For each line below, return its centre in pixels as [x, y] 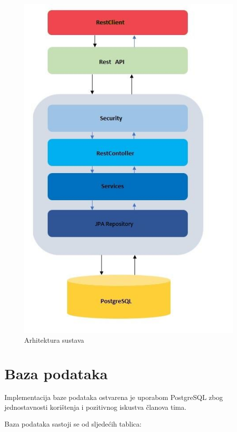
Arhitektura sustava [54, 340]
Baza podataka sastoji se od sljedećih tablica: [73, 423]
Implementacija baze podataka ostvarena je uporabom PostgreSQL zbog [114, 397]
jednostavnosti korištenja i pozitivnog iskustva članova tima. [96, 407]
